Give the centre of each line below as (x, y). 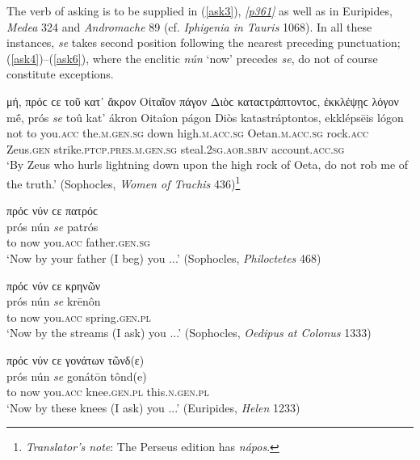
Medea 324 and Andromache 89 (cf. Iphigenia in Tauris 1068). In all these (189, 26)
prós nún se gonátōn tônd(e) (77, 376)
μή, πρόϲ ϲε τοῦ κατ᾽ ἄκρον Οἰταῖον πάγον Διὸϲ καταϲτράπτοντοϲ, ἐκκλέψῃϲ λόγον (203, 101)
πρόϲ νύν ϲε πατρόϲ (52, 211)
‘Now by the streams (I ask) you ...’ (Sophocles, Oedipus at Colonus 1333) (189, 333)
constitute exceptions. (60, 74)
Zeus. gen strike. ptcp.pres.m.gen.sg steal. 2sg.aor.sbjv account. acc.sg (176, 148)
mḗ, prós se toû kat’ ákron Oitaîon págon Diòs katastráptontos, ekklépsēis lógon (205, 117)
